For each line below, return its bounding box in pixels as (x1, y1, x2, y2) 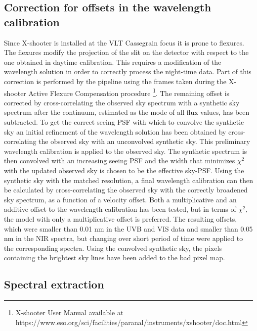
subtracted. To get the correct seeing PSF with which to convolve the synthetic (4, 117, 244, 127)
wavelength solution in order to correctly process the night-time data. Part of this (4, 66, 252, 77)
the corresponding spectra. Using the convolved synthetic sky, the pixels (4, 242, 222, 253)
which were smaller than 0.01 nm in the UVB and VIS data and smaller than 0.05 (4, 223, 253, 234)
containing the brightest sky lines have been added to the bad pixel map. (4, 252, 225, 263)
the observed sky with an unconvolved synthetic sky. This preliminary (39, 136, 250, 146)
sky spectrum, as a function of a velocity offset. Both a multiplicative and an (4, 194, 237, 204)
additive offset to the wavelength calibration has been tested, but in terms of (4, 204, 236, 214)
